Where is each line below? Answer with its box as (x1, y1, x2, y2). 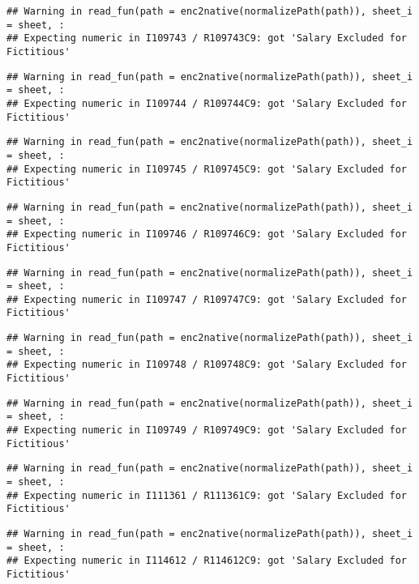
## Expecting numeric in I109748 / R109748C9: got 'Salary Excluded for (6, 359, 407, 371)
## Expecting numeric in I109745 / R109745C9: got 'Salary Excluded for (6, 163, 407, 175)
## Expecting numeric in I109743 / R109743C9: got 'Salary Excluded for (6, 32, 407, 45)
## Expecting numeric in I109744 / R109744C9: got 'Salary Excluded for (6, 97, 407, 109)
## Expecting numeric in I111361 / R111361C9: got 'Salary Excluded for (6, 489, 407, 501)
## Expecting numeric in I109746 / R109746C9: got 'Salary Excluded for (6, 228, 407, 241)
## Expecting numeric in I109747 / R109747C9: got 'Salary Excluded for (6, 293, 407, 305)
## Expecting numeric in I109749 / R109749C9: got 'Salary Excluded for (6, 424, 407, 437)
